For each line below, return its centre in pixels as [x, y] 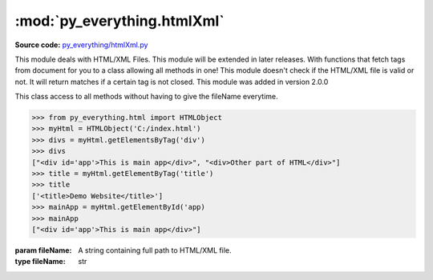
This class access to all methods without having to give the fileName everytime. [146, 97]
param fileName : [43, 250]
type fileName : [40, 262]
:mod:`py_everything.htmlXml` [119, 21]
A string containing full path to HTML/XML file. [155, 250]
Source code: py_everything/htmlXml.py [81, 45]
